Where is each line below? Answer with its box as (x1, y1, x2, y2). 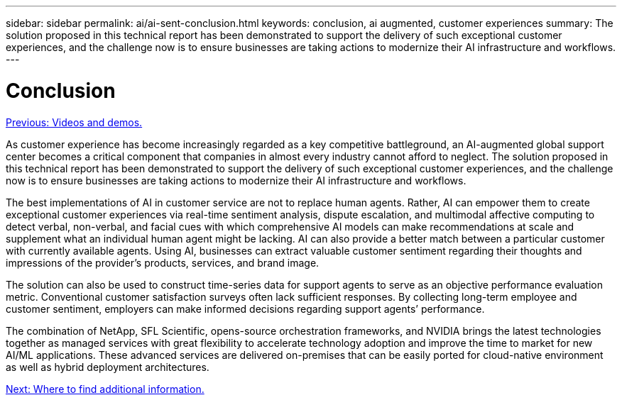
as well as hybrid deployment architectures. (6, 360, 209, 373)
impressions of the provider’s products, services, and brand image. (6, 256, 320, 269)
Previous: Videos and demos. (6, 116, 143, 128)
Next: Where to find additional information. (6, 382, 204, 395)
